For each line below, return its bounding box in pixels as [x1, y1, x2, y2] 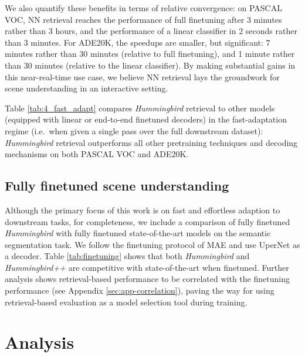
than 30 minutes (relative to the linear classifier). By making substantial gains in [5, 59, 296, 71]
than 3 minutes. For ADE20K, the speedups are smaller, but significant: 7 [5, 36, 270, 48]
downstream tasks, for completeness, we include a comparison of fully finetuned [5, 215, 290, 227]
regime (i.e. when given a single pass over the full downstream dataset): [5, 124, 263, 137]
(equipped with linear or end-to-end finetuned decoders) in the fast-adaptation [5, 113, 287, 125]
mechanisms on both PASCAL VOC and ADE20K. [5, 148, 189, 160]
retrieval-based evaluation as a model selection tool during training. [5, 295, 248, 308]
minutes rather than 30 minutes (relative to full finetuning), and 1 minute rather [5, 47, 295, 60]
